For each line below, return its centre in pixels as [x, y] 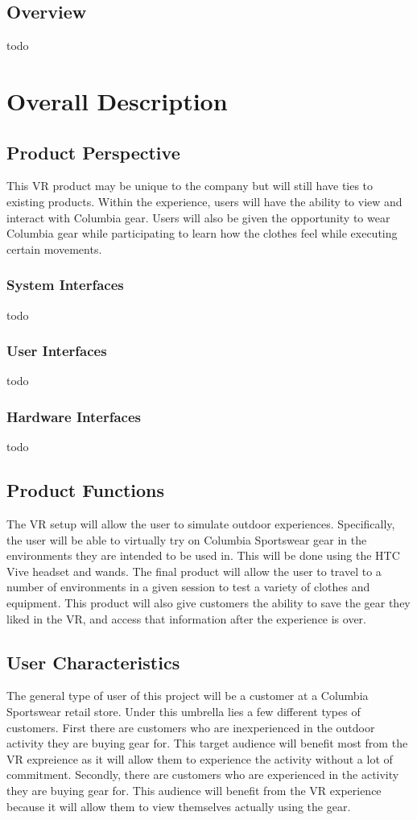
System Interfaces [65, 285]
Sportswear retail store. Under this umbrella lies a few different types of [184, 711]
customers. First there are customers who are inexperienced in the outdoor [191, 727]
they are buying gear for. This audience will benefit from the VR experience [194, 790]
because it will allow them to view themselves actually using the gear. [179, 806]
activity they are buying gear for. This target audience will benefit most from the [207, 743]
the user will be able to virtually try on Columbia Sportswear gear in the [187, 539]
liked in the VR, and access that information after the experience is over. [187, 618]
